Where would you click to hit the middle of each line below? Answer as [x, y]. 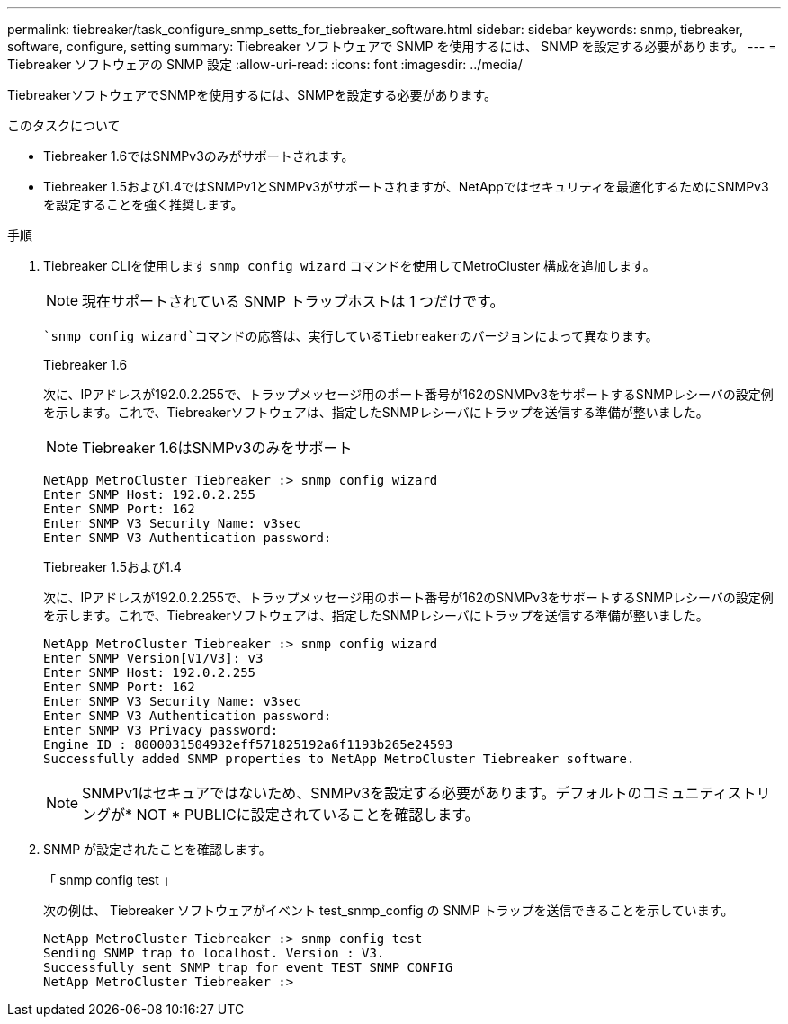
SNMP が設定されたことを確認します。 [157, 849]
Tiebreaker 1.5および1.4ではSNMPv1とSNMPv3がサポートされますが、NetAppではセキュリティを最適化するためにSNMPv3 [406, 187]
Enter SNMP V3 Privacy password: [161, 730]
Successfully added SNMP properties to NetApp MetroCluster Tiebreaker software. [339, 759]
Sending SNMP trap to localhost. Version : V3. [214, 953]
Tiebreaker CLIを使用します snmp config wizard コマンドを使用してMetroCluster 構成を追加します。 [349, 266]
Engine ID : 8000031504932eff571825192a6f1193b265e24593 [248, 744]
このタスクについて [64, 125]
